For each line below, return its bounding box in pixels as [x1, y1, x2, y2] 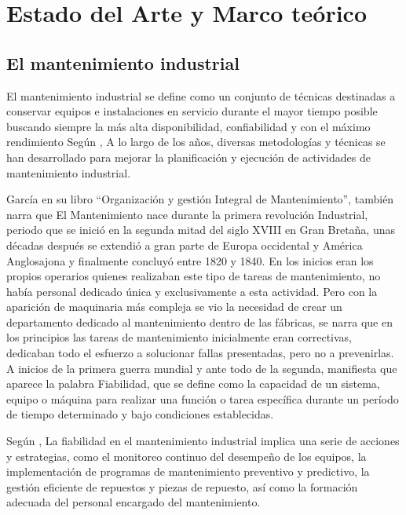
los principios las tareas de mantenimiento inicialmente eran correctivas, [6, 329, 352, 345]
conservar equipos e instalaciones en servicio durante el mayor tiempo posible [6, 103, 378, 119]
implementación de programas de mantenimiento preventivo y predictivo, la [6, 463, 370, 480]
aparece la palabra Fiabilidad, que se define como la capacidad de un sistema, [6, 375, 380, 392]
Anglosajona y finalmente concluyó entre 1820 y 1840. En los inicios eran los [6, 252, 374, 268]
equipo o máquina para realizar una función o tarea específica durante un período [6, 390, 399, 407]
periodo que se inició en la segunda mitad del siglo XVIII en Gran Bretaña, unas [6, 221, 395, 238]
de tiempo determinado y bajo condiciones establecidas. [6, 406, 274, 422]
